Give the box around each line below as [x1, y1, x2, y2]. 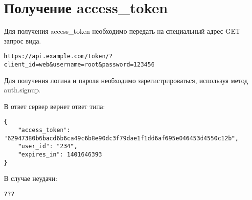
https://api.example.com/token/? [4, 53, 113, 60]
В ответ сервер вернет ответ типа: [4, 101, 105, 111]
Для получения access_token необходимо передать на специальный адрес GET [4, 26, 241, 36]
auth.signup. [4, 85, 41, 95]
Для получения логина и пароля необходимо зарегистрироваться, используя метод [4, 75, 248, 85]
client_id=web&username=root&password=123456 [4, 61, 155, 68]
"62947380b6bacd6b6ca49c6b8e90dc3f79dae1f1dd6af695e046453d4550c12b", [4, 134, 239, 142]
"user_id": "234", [18, 143, 78, 150]
